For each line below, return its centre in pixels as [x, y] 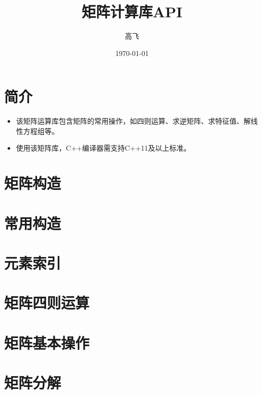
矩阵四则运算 [47, 303]
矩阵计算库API [132, 11]
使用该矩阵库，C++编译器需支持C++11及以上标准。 [103, 148]
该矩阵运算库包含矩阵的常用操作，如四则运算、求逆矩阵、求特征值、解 [133, 121]
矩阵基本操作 [47, 342]
